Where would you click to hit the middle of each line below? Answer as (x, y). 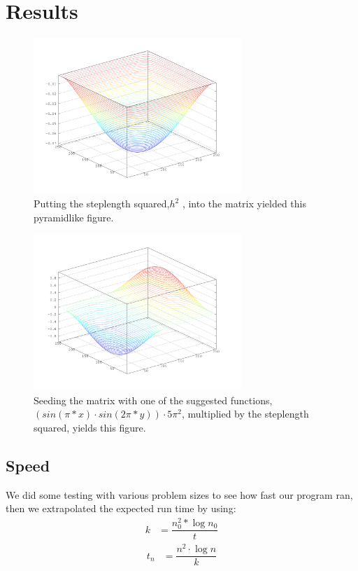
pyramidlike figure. (74, 217)
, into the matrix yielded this (244, 204)
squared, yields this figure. (90, 427)
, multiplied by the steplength (245, 414)
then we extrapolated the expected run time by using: (121, 508)
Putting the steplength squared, (102, 204)
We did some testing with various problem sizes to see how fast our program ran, (179, 494)
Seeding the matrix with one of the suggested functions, (153, 400)
